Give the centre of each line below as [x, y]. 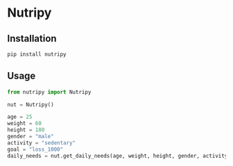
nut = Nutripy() [31, 105]
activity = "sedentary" [42, 143]
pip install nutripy [37, 54]
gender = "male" [31, 137]
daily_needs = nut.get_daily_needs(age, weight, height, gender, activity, [119, 156]
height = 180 [26, 130]
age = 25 [20, 117]
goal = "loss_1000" [35, 149]
